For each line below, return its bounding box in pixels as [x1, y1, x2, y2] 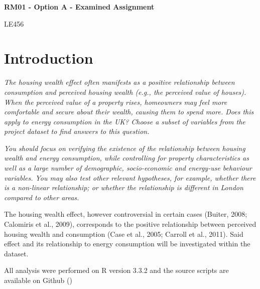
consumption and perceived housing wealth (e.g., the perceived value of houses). [4, 86, 246, 97]
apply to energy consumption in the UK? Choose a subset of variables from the [4, 116, 245, 126]
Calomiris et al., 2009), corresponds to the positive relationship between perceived [4, 219, 256, 229]
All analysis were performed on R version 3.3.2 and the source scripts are [4, 265, 229, 275]
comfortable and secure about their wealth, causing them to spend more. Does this [4, 106, 254, 117]
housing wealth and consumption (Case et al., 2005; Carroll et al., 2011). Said [4, 228, 243, 239]
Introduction [4, 48, 93, 68]
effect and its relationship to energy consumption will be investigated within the [4, 238, 250, 249]
